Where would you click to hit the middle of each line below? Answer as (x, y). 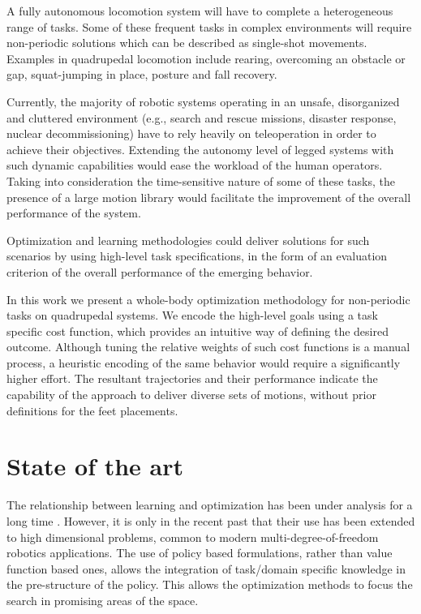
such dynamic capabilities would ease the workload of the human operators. (195, 165)
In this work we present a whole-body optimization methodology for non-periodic (208, 299)
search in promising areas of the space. (103, 600)
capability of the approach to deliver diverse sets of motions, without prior (191, 395)
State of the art (95, 466)
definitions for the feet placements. (92, 410)
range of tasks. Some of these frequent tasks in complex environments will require (209, 26)
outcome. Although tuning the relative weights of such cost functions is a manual (208, 347)
